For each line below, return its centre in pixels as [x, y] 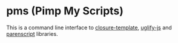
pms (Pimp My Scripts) [65, 11]
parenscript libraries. [32, 33]
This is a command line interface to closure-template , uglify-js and [89, 27]
